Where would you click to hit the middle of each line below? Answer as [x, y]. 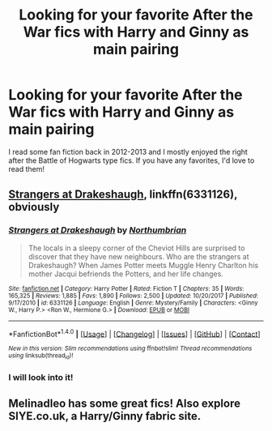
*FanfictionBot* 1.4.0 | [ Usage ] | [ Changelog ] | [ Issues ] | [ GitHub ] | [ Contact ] [134, 333]
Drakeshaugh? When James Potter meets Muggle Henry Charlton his [143, 265]
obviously [34, 207]
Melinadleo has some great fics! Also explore [125, 403]
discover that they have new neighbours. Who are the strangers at [138, 256]
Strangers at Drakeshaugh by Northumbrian [98, 230]
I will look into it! [41, 377]
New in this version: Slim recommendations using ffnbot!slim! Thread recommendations [130, 349]
